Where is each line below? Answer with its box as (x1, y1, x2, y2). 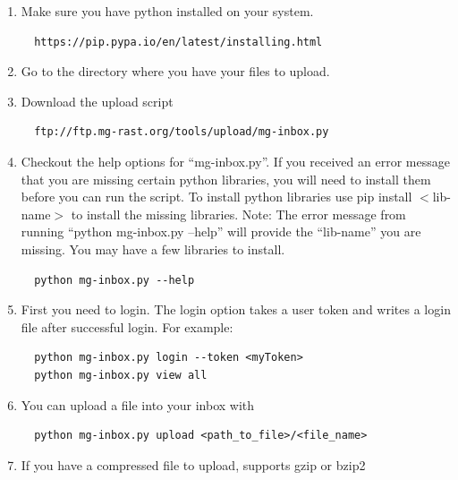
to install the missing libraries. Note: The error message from (71, 204, 406, 223)
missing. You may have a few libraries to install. (21, 239, 285, 258)
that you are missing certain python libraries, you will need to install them (21, 169, 431, 188)
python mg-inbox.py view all (34, 368, 208, 381)
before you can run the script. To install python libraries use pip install (21, 187, 412, 206)
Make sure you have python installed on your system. (21, 2, 314, 20)
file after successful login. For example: (21, 317, 233, 336)
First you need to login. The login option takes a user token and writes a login (21, 300, 451, 319)
